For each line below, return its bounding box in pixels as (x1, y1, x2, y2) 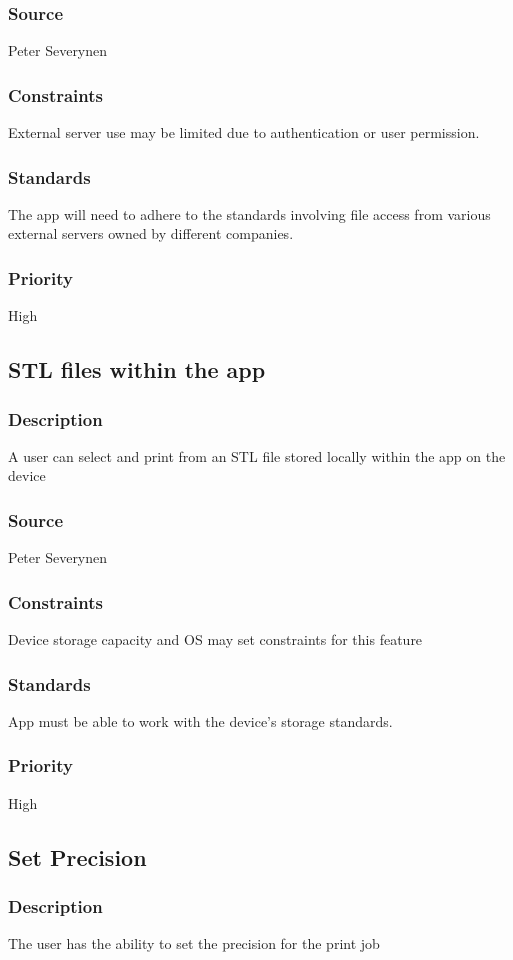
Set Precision (8, 841, 147, 872)
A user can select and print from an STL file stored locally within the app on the (8, 445, 506, 466)
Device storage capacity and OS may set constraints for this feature (8, 629, 423, 650)
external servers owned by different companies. (8, 223, 294, 244)
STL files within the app (8, 354, 266, 385)
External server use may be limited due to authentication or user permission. (8, 122, 480, 143)
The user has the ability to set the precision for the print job (8, 933, 380, 954)
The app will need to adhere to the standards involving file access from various (8, 203, 491, 224)
